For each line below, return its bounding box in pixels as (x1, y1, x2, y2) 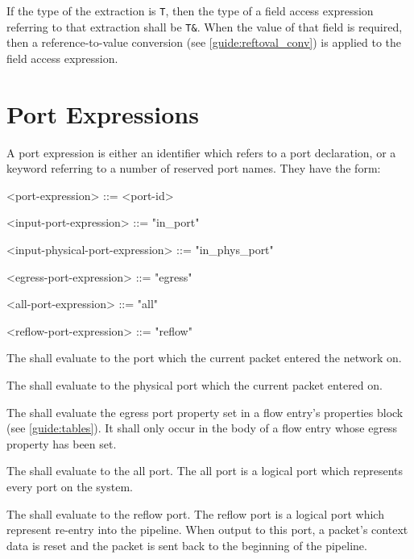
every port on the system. (6, 478, 133, 494)
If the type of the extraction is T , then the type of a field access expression (6, 2, 374, 19)
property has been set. (6, 435, 117, 452)
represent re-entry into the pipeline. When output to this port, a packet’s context (6, 521, 408, 538)
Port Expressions (6, 97, 199, 130)
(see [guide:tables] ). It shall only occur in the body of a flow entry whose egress (6, 419, 398, 436)
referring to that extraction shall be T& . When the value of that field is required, (6, 18, 403, 35)
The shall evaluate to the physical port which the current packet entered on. (6, 376, 383, 393)
